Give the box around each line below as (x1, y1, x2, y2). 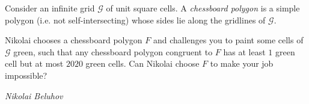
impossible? (5, 69, 47, 81)
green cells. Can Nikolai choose (85, 57, 200, 70)
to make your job (210, 57, 274, 70)
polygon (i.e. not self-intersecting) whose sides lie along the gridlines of (5, 13, 266, 26)
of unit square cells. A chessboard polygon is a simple (106, 2, 300, 14)
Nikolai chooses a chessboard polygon (5, 34, 142, 46)
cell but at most (5, 57, 64, 70)
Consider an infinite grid (5, 2, 95, 14)
